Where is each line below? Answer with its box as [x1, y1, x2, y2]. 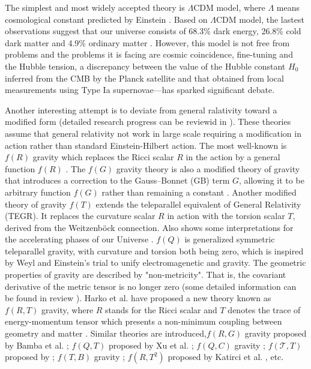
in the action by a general [186, 151, 280, 163]
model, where [216, 1, 265, 13]
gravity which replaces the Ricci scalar [32, 151, 174, 163]
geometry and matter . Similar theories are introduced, [5, 327, 207, 340]
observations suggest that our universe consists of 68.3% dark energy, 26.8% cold [5, 25, 301, 37]
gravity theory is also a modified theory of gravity [116, 162, 300, 175]
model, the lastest [239, 13, 304, 25]
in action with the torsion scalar [167, 209, 285, 222]
